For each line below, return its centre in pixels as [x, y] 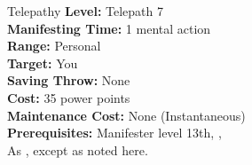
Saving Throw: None [69, 80]
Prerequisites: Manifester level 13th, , [114, 133]
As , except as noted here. [78, 149]
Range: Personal [54, 46]
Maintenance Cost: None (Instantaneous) [126, 115]
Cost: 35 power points [69, 97]
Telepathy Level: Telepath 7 [86, 11]
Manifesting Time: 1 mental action [109, 28]
